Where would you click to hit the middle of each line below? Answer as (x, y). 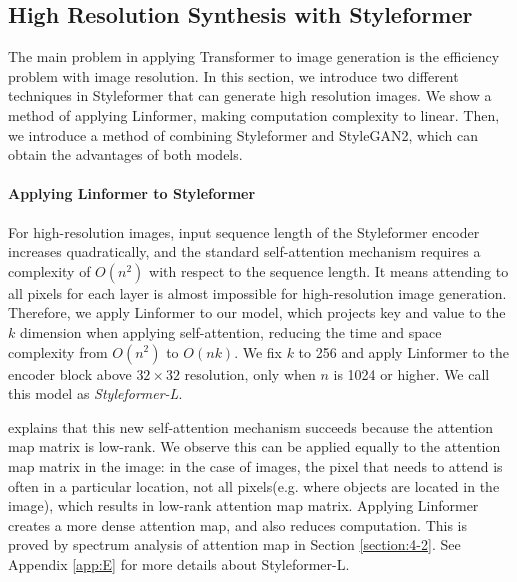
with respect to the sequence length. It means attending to (329, 270)
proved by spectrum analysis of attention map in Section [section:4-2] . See (234, 544)
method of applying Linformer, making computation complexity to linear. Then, (254, 114)
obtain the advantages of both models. (125, 154)
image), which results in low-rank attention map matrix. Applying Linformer (243, 505)
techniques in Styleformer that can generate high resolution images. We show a (250, 95)
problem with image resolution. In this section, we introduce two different (233, 75)
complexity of (49, 270)
